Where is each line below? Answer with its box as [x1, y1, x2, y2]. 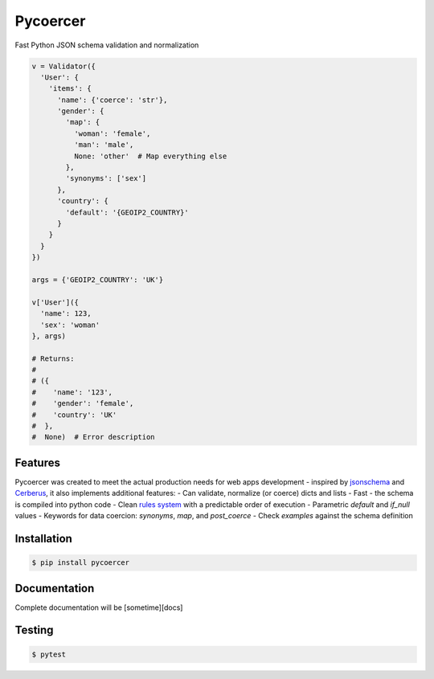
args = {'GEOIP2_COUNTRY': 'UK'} [31, 275, 164, 284]
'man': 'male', [73, 141, 134, 149]
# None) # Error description [31, 432, 156, 442]
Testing [14, 624, 54, 637]
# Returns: [31, 354, 75, 363]
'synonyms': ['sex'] [65, 174, 147, 183]
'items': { [48, 84, 92, 93]
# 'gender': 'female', [31, 399, 134, 408]
